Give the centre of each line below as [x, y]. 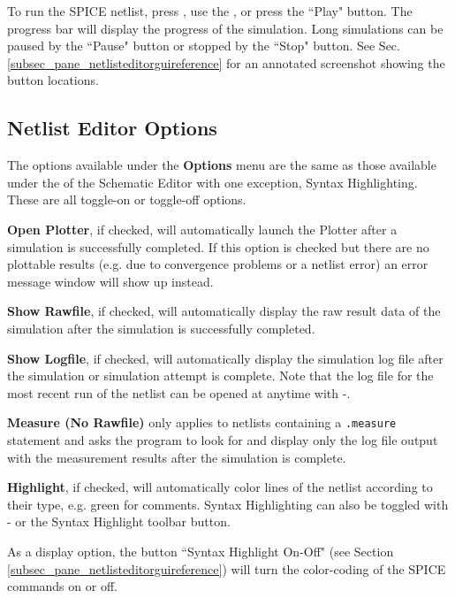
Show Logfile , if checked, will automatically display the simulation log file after [225, 358]
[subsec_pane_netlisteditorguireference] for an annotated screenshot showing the [226, 62]
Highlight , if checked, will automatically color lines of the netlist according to [220, 487]
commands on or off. [62, 586]
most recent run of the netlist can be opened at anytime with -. [179, 392]
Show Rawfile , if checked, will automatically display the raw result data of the [224, 311]
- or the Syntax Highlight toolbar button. [119, 521]
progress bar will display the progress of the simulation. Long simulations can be [225, 28]
